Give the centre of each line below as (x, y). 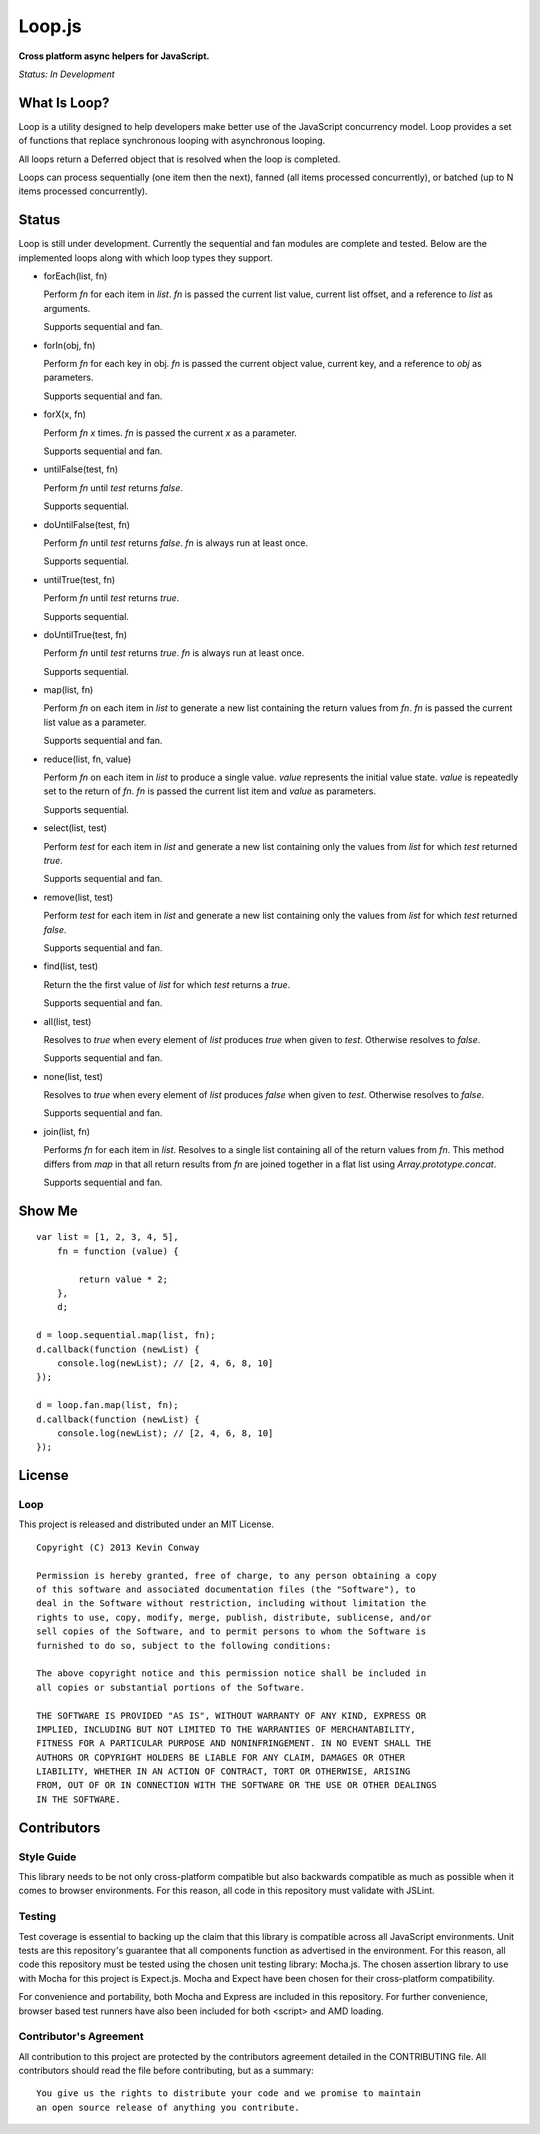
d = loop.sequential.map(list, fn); (126, 1335)
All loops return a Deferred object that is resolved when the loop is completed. (179, 159)
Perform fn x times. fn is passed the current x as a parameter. (170, 432)
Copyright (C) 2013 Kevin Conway (118, 1547)
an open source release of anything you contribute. (168, 2107)
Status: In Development (66, 74)
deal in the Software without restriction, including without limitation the (231, 1603)
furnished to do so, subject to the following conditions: (184, 1645)
